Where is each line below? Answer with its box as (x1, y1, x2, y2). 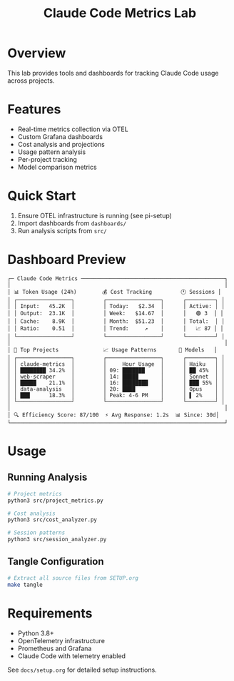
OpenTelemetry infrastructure (17, 636, 106, 645)
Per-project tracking (17, 155, 77, 163)
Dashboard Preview (7, 252, 126, 267)
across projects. (7, 76, 55, 85)
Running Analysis (7, 471, 88, 483)
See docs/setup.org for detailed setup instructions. (7, 665, 157, 674)
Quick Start (7, 188, 76, 204)
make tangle (7, 581, 43, 588)
